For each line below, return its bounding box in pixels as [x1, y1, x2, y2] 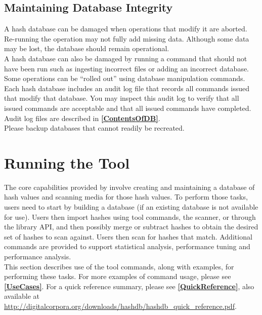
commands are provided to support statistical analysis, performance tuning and [4, 241, 250, 252]
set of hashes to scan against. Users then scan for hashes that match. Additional [4, 231, 252, 242]
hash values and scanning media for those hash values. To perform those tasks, [4, 191, 248, 202]
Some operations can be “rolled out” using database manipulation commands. [4, 73, 245, 84]
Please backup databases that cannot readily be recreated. [4, 123, 185, 133]
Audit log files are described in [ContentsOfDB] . [4, 112, 160, 123]
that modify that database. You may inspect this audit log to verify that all [4, 93, 239, 103]
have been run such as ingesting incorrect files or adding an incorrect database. [4, 63, 249, 73]
